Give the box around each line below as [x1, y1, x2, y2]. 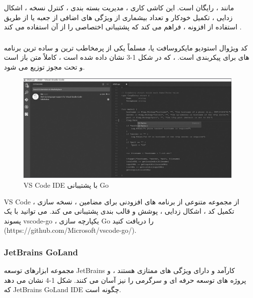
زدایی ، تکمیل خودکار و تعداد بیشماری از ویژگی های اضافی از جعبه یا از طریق [4, 12, 233, 22]
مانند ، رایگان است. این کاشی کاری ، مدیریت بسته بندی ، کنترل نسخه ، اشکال [4, 2, 234, 12]
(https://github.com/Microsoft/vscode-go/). [4, 225, 137, 235]
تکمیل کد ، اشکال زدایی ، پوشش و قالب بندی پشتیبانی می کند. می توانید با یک [4, 206, 234, 216]
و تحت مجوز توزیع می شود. [4, 61, 85, 72]
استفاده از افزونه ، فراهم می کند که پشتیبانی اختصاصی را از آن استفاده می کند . [4, 22, 242, 32]
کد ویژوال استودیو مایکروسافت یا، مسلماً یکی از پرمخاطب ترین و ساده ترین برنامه [4, 42, 248, 52]
